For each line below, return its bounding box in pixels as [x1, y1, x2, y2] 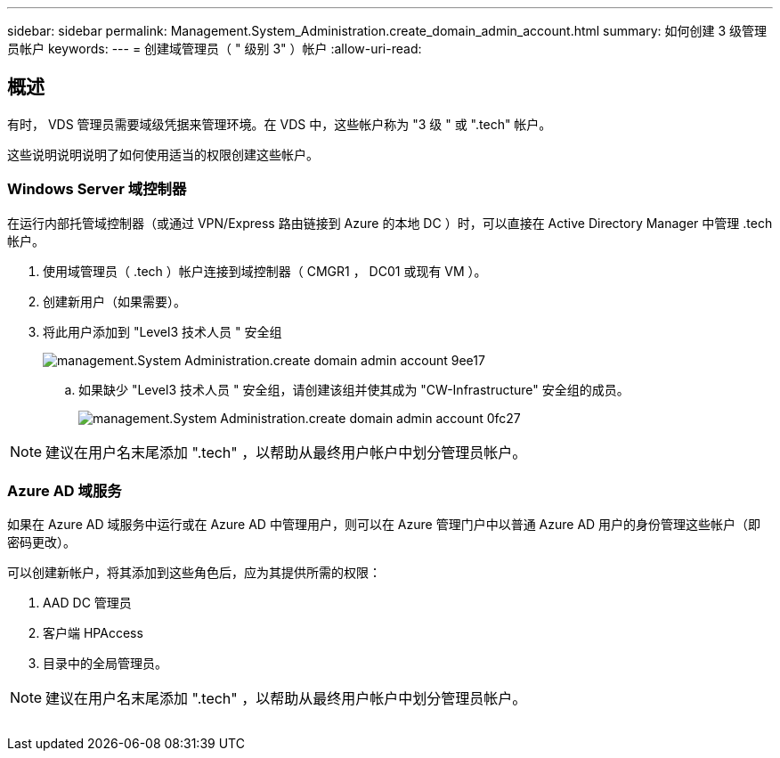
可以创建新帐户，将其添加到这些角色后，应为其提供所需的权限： [7, 565, 381, 581]
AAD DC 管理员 [43, 595, 132, 611]
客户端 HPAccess [43, 625, 143, 641]
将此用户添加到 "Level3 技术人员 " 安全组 [43, 323, 282, 339]
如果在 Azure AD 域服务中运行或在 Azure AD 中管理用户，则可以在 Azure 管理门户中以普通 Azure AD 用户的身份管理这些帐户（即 [7, 517, 761, 533]
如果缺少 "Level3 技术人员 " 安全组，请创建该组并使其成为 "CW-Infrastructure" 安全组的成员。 [78, 381, 630, 397]
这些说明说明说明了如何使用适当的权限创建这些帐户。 [7, 146, 319, 162]
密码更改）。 [7, 534, 76, 550]
